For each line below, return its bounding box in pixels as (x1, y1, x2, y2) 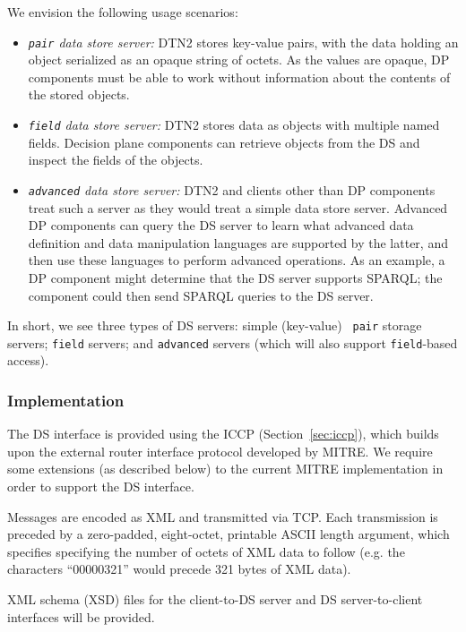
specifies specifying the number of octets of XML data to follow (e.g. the (7, 542, 405, 560)
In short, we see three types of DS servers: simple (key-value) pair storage (7, 316, 422, 335)
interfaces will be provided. (7, 607, 155, 626)
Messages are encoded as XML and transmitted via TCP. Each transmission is (7, 507, 438, 525)
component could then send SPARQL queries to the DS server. (28, 286, 374, 304)
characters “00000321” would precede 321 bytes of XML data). (7, 559, 351, 578)
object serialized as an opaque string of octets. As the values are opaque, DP (28, 50, 450, 69)
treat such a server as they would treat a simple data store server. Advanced (28, 198, 448, 217)
